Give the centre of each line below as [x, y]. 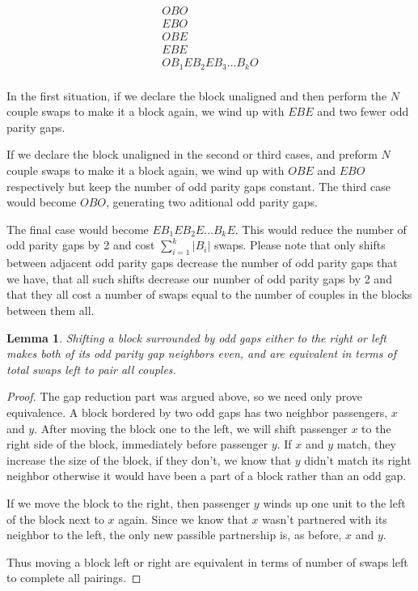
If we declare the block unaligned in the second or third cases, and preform [192, 154]
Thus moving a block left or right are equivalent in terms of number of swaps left [207, 561]
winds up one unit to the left [334, 502]
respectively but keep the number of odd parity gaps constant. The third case [198, 186]
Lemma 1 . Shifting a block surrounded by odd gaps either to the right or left [197, 337]
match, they [366, 444]
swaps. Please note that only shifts [300, 245]
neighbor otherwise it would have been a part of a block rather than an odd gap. [207, 476]
